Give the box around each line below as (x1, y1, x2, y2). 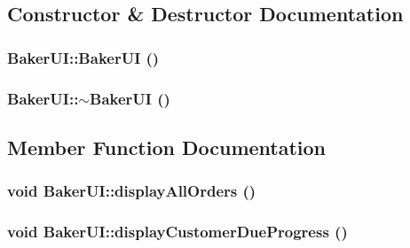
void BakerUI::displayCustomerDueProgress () (7, 221, 348, 243)
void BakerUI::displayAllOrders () (7, 180, 256, 202)
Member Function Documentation (7, 133, 327, 160)
